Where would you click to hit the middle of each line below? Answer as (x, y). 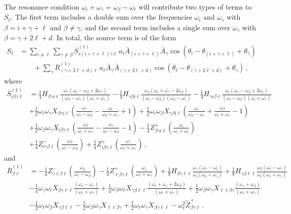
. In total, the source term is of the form (114, 38)
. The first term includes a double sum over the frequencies (102, 17)
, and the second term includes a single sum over (156, 27)
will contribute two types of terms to (195, 7)
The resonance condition (42, 7)
